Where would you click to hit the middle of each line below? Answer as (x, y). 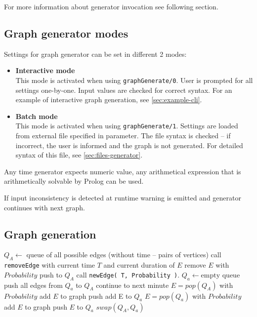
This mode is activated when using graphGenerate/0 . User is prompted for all (134, 80)
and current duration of (139, 265)
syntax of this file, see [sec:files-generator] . (79, 155)
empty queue (220, 275)
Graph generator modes (66, 33)
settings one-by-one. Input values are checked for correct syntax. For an (124, 90)
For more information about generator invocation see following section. (111, 6)
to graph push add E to (96, 296)
